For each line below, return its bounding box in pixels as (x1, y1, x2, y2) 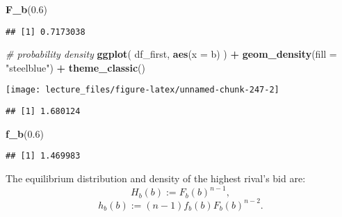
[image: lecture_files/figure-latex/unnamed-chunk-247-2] (6, 85, 279, 95)
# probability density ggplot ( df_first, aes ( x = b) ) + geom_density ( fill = (6, 47, 337, 61)
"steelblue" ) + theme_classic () (6, 60, 145, 74)
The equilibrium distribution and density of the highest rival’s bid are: (6, 171, 306, 185)
